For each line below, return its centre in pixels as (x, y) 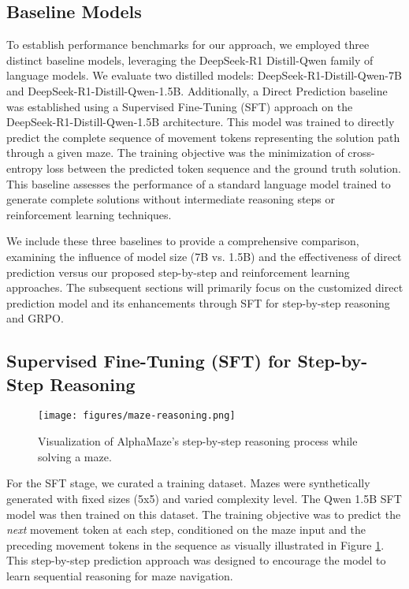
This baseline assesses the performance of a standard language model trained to (199, 183)
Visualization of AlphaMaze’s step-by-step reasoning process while (198, 441)
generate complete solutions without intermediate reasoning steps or (171, 199)
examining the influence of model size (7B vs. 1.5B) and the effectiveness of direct (204, 256)
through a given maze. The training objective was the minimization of (175, 153)
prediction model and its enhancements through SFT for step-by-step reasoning (198, 302)
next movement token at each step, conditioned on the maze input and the (186, 529)
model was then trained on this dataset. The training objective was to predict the (204, 514)
